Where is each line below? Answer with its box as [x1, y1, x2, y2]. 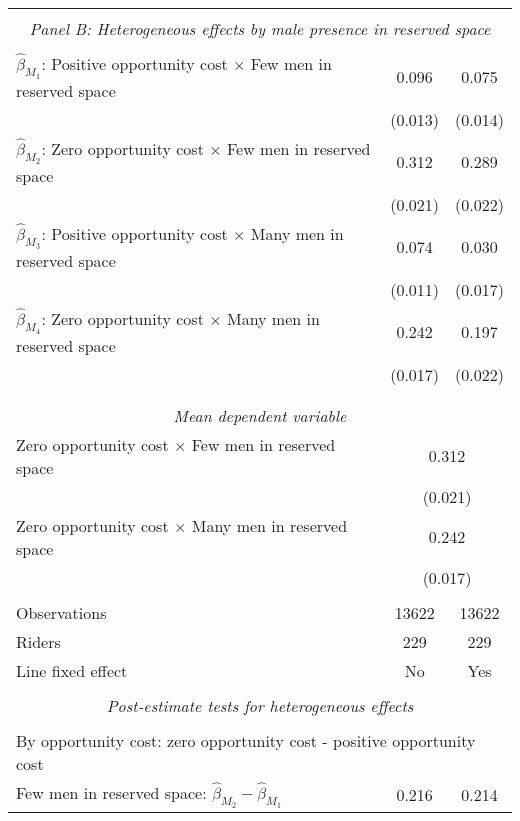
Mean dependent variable [173, 403, 347, 427]
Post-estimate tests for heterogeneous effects [106, 693, 414, 717]
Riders [16, 629, 61, 653]
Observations [16, 600, 107, 624]
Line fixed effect [16, 658, 128, 682]
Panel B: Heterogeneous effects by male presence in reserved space [29, 17, 491, 40]
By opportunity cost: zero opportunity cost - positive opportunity [16, 728, 476, 752]
